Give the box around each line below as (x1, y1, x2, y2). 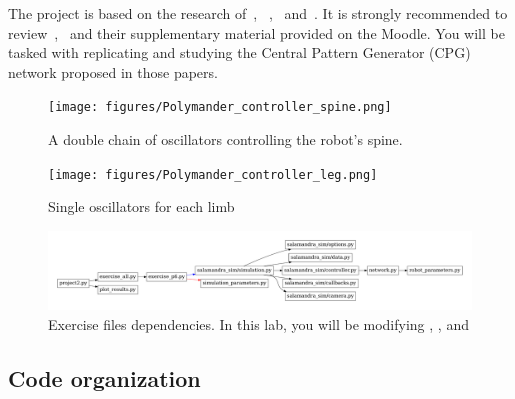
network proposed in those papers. (8, 61, 218, 82)
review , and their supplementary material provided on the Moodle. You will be (8, 22, 505, 43)
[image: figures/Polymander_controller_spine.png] (48, 100, 392, 115)
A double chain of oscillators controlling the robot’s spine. (48, 129, 403, 150)
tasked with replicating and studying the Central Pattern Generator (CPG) (8, 42, 471, 63)
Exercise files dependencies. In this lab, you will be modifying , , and (48, 313, 469, 334)
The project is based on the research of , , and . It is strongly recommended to (8, 3, 508, 23)
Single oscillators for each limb (48, 196, 235, 217)
